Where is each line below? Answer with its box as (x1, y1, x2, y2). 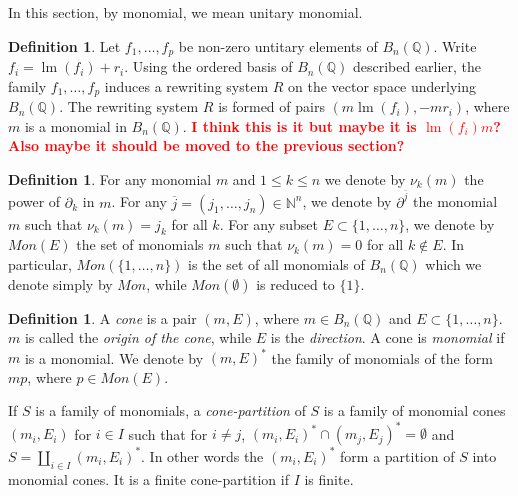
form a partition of (340, 445, 455, 466)
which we (425, 253, 482, 274)
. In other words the (141, 445, 264, 466)
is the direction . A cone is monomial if (270, 327, 505, 348)
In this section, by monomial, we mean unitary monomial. (8, 2, 363, 22)
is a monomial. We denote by (24, 347, 204, 368)
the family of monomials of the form (271, 347, 493, 368)
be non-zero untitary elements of (178, 35, 378, 56)
